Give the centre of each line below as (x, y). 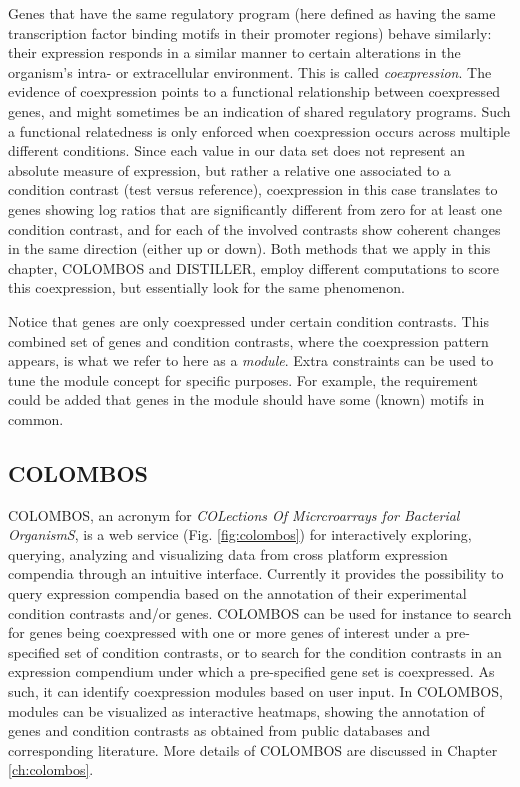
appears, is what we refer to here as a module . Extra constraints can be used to (251, 360)
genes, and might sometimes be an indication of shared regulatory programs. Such (259, 110)
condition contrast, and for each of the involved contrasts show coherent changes (254, 228)
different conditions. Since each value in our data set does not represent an (237, 150)
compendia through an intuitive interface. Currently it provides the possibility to (256, 573)
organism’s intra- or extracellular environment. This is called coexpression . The (250, 71)
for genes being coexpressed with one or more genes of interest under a (225, 632)
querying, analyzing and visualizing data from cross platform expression (228, 553)
